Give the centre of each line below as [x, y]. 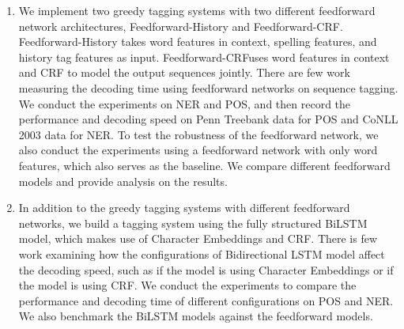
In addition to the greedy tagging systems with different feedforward [184, 208]
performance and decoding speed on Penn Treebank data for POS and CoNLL [208, 119]
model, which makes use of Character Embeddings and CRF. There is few [198, 238]
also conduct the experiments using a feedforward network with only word [198, 150]
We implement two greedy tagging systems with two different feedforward [197, 10]
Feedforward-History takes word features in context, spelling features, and [198, 42]
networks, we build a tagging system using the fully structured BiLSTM [193, 223]
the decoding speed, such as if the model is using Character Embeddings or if [206, 269]
